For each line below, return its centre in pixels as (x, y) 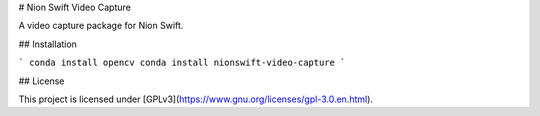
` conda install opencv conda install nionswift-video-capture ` (182, 63)
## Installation (47, 44)
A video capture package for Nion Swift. (101, 26)
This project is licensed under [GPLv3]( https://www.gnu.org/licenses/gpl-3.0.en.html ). (196, 99)
